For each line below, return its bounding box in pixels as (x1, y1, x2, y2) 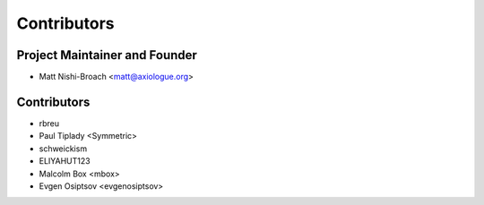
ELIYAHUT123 (39, 156, 91, 167)
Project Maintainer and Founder (16, 47, 197, 63)
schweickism (39, 143, 88, 154)
